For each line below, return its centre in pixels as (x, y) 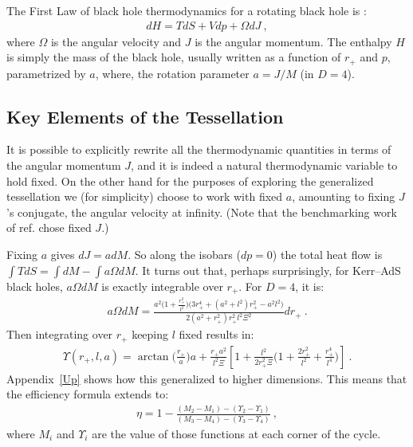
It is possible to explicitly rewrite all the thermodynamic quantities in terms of (199, 149)
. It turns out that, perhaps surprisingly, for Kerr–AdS (268, 270)
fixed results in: (216, 334)
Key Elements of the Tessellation (145, 116)
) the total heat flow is (327, 255)
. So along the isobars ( (184, 255)
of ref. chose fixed (49, 227)
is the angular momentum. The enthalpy (293, 41)
